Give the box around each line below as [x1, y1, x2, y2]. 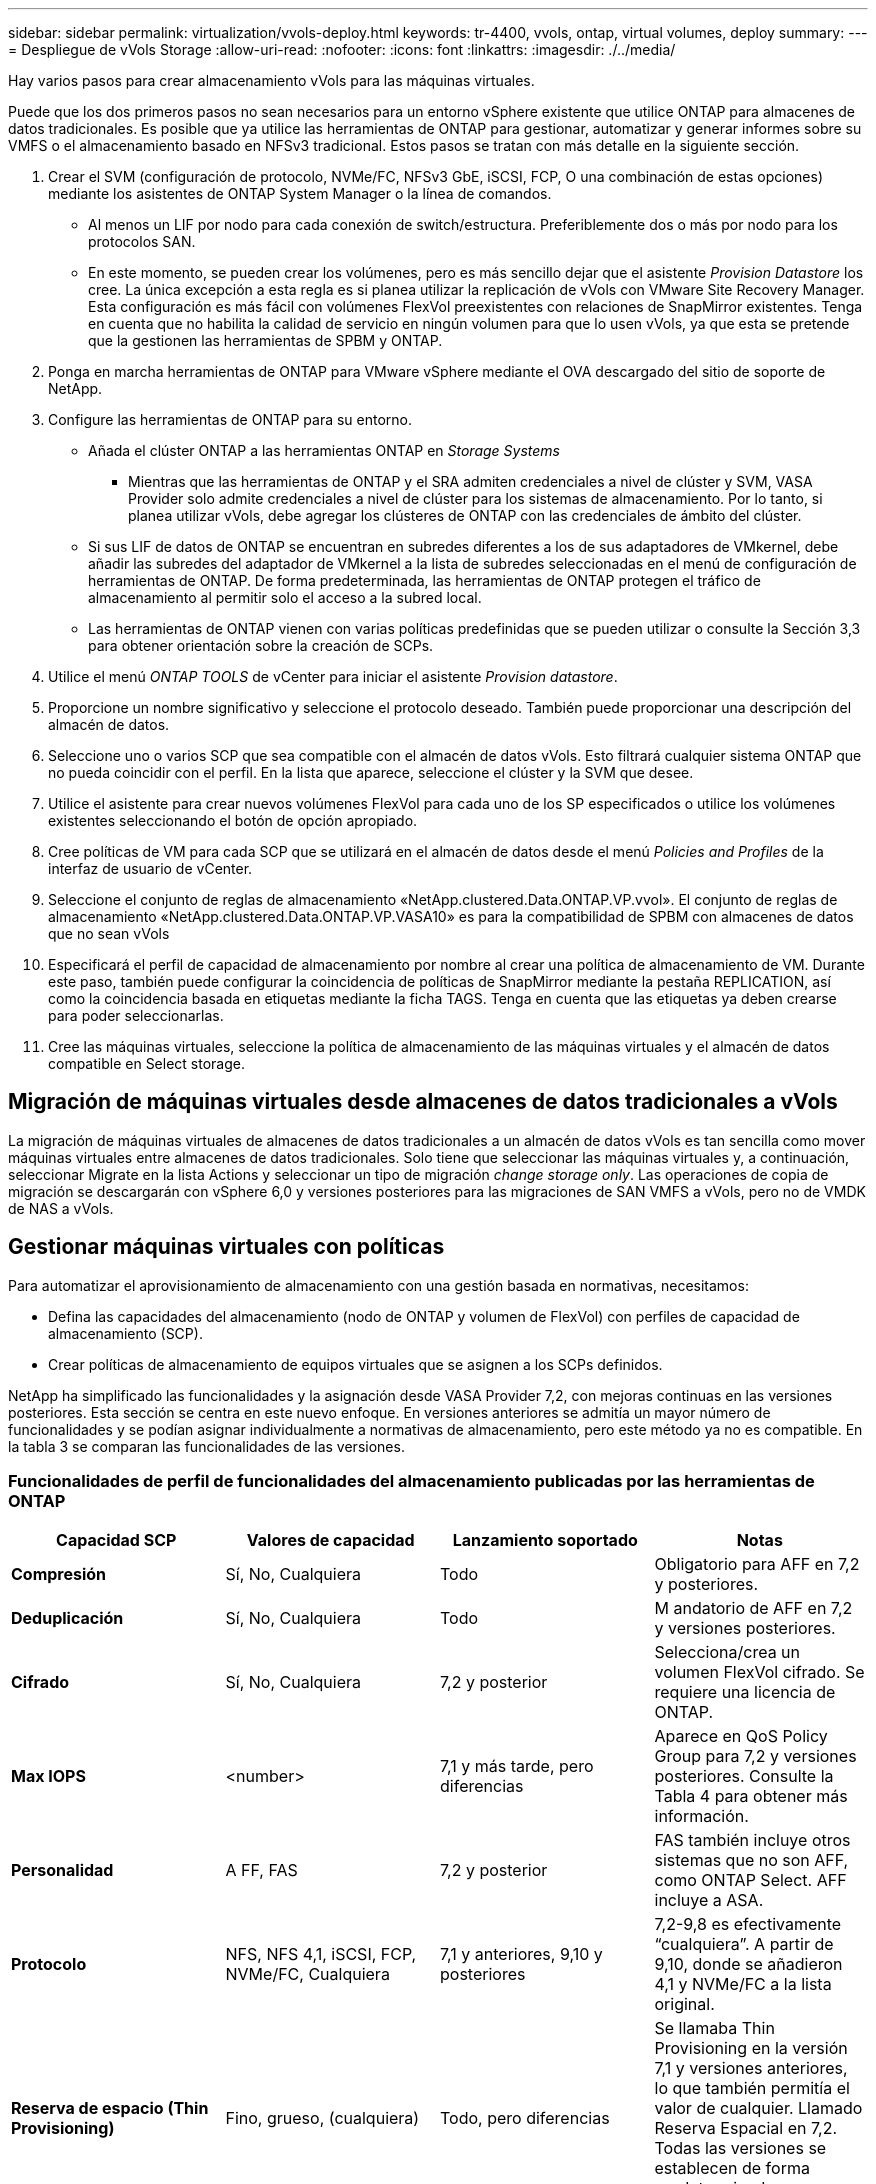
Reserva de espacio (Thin [11, 2098, 209, 2119]
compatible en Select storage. [48, 1055, 245, 1072]
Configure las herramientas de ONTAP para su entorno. [48, 411, 413, 428]
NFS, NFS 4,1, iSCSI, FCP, [225, 1944, 417, 1965]
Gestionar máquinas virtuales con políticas [8, 1234, 445, 1260]
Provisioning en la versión [654, 2038, 848, 2059]
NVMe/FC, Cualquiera [225, 1964, 390, 1985]
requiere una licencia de [654, 1682, 836, 1703]
